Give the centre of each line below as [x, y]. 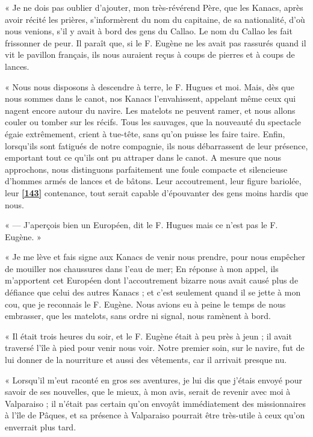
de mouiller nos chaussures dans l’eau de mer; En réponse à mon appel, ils [142, 268]
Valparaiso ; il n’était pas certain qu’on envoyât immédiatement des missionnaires [155, 403]
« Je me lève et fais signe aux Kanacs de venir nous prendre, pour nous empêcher [155, 257]
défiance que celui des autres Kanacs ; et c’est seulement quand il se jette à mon [153, 292]
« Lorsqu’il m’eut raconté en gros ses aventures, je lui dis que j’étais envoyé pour [154, 380]
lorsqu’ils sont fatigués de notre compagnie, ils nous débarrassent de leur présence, [156, 145]
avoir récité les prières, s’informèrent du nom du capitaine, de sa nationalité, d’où [155, 19]
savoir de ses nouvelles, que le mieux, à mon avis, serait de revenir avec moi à [148, 392]
